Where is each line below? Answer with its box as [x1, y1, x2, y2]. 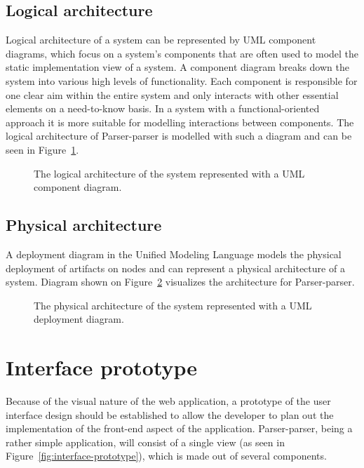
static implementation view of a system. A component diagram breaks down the [6, 60, 349, 74]
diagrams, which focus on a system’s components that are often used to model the [6, 46, 359, 60]
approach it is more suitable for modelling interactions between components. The [6, 114, 354, 129]
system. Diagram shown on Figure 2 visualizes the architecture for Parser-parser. [6, 274, 355, 289]
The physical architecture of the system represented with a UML [34, 297, 312, 312]
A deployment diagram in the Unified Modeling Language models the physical [6, 246, 342, 261]
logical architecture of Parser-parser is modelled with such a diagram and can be [6, 128, 352, 143]
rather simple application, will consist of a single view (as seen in [6, 434, 285, 449]
